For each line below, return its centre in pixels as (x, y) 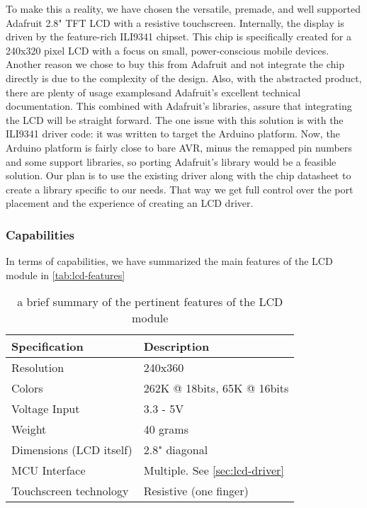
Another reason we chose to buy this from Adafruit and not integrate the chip (175, 64)
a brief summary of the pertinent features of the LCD (150, 302)
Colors (27, 388)
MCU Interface (49, 470)
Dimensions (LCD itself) (72, 450)
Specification (47, 346)
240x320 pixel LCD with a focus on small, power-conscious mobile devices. (168, 50)
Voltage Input (46, 409)
